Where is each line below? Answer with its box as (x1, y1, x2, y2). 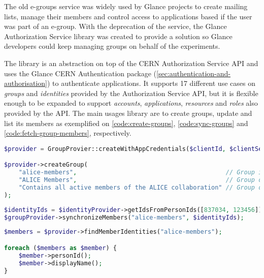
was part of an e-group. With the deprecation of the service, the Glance (4, 21, 227, 32)
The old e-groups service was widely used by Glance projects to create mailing (4, 1, 248, 11)
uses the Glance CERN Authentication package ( (4, 68, 157, 78)
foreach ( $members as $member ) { (4, 244, 117, 252)
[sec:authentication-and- (156, 68, 230, 78)
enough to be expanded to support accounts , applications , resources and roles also (4, 98, 258, 108)
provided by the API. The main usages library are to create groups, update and (4, 107, 252, 118)
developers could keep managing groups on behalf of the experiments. (4, 41, 220, 51)
